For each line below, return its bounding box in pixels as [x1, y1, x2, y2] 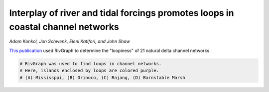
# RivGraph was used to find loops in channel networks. [19, 61, 162, 66]
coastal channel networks [9, 21, 119, 32]
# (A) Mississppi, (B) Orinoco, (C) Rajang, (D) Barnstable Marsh [19, 75, 185, 80]
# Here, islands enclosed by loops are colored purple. [19, 68, 159, 74]
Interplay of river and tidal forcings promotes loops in [9, 7, 234, 18]
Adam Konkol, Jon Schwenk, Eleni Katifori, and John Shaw [9, 39, 131, 45]
